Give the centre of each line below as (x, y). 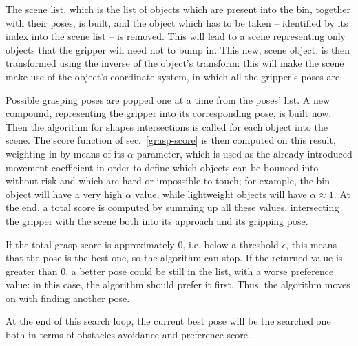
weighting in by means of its (65, 153)
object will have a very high (64, 194)
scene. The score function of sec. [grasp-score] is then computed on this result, (171, 140)
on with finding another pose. (68, 298)
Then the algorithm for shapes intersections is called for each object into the (167, 126)
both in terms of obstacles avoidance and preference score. (128, 335)
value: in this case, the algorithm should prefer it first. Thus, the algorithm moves (178, 284)
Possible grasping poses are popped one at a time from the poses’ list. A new (168, 99)
